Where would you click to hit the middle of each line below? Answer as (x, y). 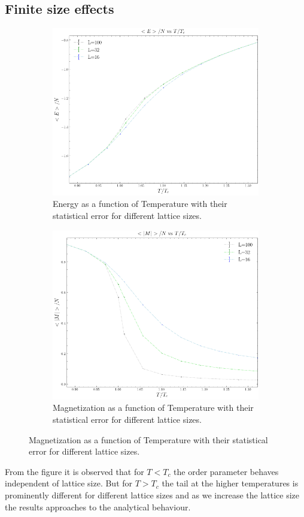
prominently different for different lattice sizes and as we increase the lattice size (152, 495)
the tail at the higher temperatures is (230, 483)
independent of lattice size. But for (69, 483)
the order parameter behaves (226, 471)
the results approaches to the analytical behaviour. (98, 507)
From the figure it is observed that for (75, 471)
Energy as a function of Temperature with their (140, 204)
